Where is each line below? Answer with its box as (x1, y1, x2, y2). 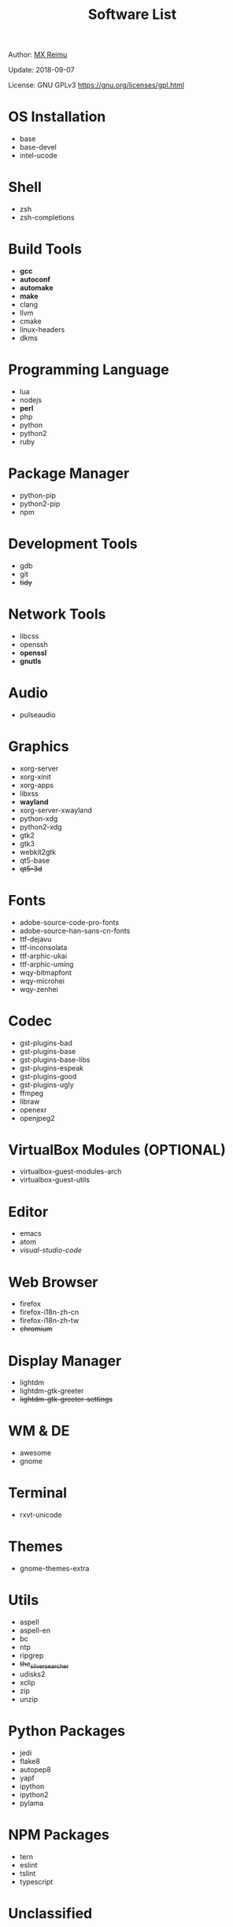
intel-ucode (19, 151, 57, 161)
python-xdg (19, 813, 58, 823)
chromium (19, 1324, 53, 1333)
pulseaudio (19, 710, 57, 719)
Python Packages (8, 1722, 126, 1740)
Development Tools (8, 535, 138, 553)
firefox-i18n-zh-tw (19, 1316, 80, 1326)
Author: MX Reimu (8, 50, 68, 60)
